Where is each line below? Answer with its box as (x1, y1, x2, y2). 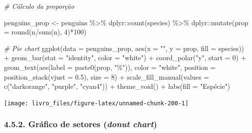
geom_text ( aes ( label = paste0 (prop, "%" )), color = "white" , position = (4, 62, 216, 72)
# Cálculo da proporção (4, 1, 74, 11)
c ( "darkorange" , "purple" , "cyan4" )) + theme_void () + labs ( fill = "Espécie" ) (4, 81, 230, 91)
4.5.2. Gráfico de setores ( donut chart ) (4, 118, 157, 130)
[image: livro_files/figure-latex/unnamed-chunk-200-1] (4, 100, 189, 107)
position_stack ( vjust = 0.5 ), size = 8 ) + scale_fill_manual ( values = (4, 71, 209, 82)
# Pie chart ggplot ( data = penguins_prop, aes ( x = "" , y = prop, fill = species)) (4, 43, 244, 53)
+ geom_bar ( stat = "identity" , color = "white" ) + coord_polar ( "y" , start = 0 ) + (4, 52, 246, 63)
